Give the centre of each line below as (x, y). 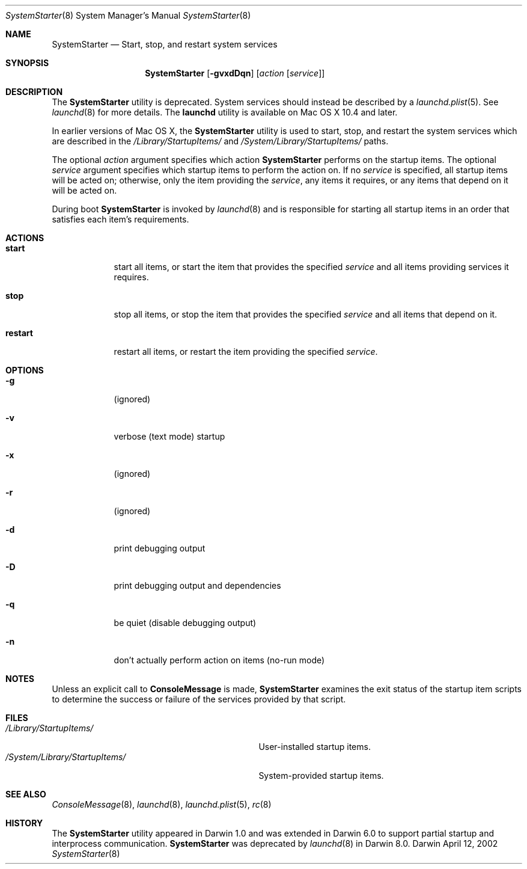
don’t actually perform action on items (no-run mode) (219, 660)
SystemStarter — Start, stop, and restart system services (165, 44)
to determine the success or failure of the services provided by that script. (199, 699)
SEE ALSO (26, 794)
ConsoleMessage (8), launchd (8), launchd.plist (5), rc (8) (162, 804)
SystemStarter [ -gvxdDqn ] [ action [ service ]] (235, 73)
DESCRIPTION (34, 92)
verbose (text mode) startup (169, 436)
